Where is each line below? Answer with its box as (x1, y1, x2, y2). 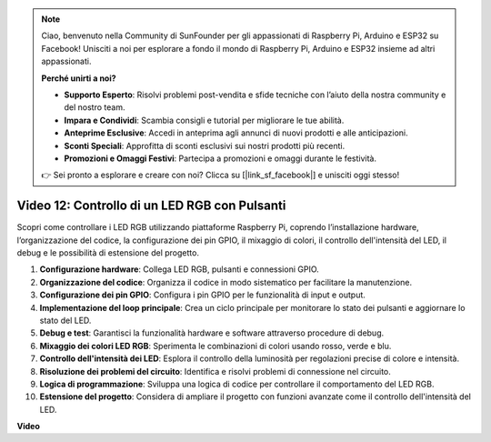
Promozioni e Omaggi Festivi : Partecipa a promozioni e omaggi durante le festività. (64, 153, 377, 164)
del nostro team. (64, 102, 125, 113)
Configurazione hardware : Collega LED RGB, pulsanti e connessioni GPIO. (39, 264, 320, 275)
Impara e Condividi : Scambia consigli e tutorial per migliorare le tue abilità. (64, 115, 345, 126)
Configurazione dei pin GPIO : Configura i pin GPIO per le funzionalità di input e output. (39, 289, 366, 300)
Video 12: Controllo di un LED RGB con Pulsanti (16, 198, 286, 214)
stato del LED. (39, 315, 92, 326)
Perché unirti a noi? (41, 73, 117, 84)
